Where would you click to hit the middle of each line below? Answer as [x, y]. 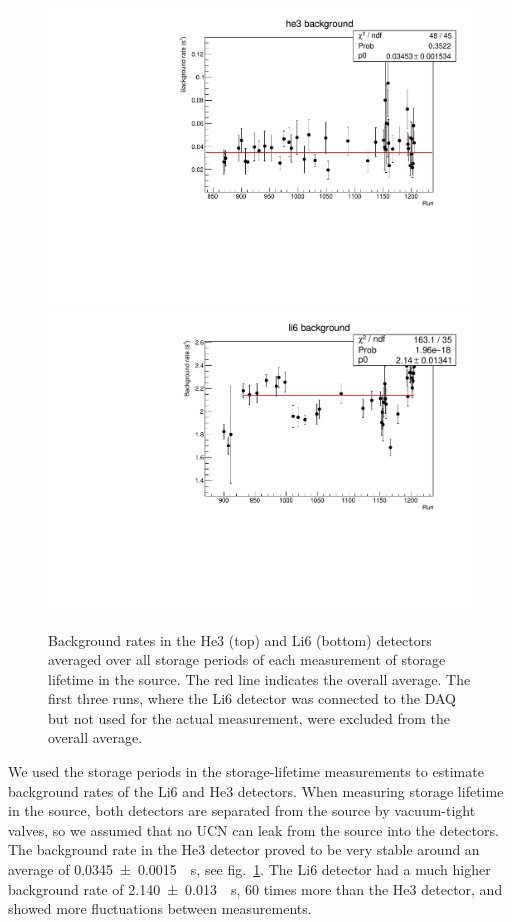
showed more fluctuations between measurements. [160, 908]
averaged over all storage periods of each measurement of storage [247, 659]
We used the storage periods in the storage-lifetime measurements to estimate [246, 771]
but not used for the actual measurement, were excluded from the [249, 717]
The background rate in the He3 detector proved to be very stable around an [244, 849]
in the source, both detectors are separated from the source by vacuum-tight [242, 810]
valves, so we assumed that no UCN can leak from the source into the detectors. [253, 829]
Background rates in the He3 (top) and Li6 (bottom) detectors [240, 639]
